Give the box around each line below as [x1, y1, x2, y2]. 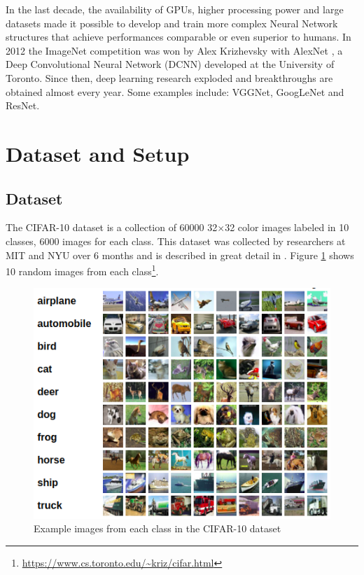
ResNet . [6, 98, 40, 113]
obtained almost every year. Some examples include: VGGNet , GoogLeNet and [6, 84, 344, 99]
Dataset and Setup [6, 139, 190, 167]
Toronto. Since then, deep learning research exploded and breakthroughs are [6, 70, 333, 85]
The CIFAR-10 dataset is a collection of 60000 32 [6, 220, 218, 235]
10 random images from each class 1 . [6, 262, 159, 278]
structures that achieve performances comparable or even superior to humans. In [6, 29, 351, 44]
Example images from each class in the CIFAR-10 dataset [34, 521, 281, 536]
